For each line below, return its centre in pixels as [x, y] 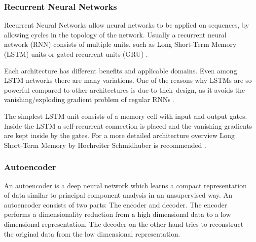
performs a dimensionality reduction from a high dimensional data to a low [118, 214]
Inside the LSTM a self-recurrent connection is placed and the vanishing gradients [128, 125]
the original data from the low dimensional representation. [92, 233]
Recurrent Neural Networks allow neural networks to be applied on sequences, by [127, 25]
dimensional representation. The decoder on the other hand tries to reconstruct [124, 224]
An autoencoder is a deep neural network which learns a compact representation [125, 185]
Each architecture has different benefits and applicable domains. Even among [121, 70]
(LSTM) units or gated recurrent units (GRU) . [76, 54]
